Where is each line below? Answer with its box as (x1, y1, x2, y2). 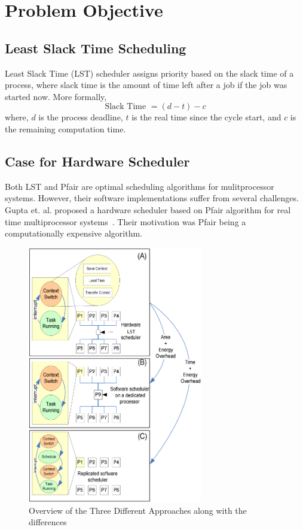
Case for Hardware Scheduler (5, 152, 190, 170)
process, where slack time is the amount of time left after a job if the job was (5, 78, 287, 91)
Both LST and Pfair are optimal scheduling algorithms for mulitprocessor (5, 180, 274, 192)
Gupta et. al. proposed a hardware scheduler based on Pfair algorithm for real (5, 203, 291, 216)
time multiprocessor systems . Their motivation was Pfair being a (5, 215, 246, 228)
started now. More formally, (5, 90, 107, 102)
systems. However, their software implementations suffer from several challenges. (5, 192, 299, 204)
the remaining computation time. (5, 122, 126, 135)
